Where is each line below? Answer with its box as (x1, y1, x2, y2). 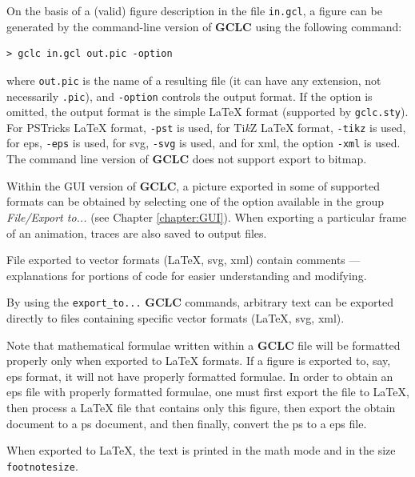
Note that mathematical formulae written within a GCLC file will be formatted (6, 336, 401, 353)
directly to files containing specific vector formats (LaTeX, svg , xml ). (6, 309, 345, 326)
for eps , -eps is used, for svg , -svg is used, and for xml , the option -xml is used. (6, 134, 401, 151)
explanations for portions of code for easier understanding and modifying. (6, 267, 367, 283)
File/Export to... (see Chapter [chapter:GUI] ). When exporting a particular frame (6, 208, 407, 225)
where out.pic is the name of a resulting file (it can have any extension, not (6, 71, 381, 88)
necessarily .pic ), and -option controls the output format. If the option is (6, 87, 373, 104)
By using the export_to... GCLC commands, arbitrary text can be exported (6, 294, 393, 311)
